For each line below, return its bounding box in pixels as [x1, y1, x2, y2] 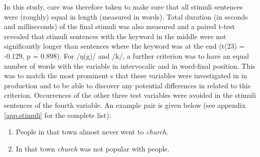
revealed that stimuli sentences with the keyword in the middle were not [4, 31, 226, 41]
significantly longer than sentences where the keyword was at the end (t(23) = [4, 41, 245, 51]
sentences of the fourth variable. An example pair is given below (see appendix [4, 99, 246, 110]
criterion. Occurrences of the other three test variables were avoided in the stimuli [4, 90, 256, 100]
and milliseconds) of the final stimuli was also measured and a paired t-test [4, 21, 235, 32]
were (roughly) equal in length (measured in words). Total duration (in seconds [4, 11, 248, 22]
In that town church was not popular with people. [16, 143, 170, 153]
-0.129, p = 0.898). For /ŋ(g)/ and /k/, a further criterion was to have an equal [4, 50, 249, 61]
